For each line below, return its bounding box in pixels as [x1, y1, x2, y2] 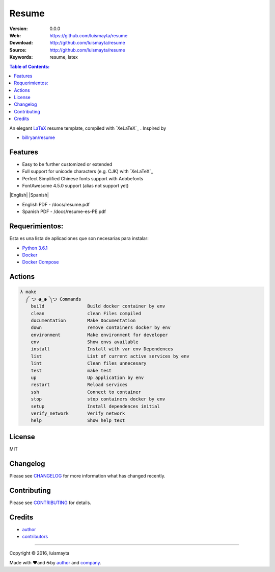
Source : [9, 46, 27, 53]
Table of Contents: [9, 63, 50, 69]
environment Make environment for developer [31, 332, 168, 338]
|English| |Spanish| [9, 192, 49, 198]
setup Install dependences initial [31, 403, 160, 409]
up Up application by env [31, 375, 144, 380]
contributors [22, 533, 48, 539]
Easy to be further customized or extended [22, 161, 113, 167]
